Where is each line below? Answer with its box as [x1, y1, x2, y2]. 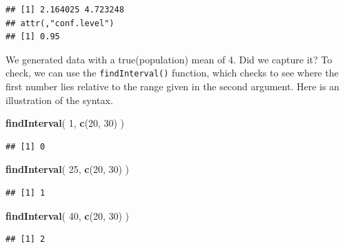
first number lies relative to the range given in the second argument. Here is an [6, 79, 339, 94]
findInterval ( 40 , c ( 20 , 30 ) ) [6, 208, 130, 223]
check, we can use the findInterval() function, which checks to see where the [6, 65, 339, 80]
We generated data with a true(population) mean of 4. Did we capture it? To [6, 52, 333, 66]
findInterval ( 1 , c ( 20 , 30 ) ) [6, 116, 125, 130]
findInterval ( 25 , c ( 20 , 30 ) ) [6, 162, 130, 176]
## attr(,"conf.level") [6, 18, 115, 28]
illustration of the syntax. [6, 92, 113, 107]
